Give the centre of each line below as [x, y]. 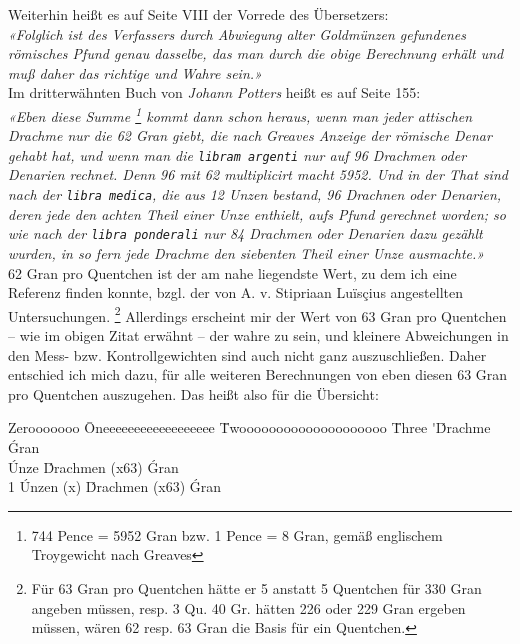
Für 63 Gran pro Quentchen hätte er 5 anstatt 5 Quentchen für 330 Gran [256, 587]
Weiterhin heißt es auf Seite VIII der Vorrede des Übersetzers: [198, 14]
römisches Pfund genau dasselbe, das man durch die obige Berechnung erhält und [256, 53]
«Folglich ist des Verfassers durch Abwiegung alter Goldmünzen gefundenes [237, 33]
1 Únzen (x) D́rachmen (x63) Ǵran [115, 486]
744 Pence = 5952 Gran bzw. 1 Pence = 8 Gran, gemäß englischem [237, 534]
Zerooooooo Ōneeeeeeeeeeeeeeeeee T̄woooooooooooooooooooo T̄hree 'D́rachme [249, 427]
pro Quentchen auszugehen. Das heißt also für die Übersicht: [193, 393]
